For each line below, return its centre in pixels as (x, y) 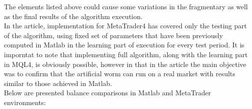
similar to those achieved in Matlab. (58, 83)
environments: (25, 102)
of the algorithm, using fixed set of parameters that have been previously (113, 35)
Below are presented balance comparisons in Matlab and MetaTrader (108, 93)
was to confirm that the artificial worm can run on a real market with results (120, 74)
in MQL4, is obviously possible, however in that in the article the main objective (125, 64)
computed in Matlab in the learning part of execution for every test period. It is (124, 45)
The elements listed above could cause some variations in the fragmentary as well (126, 6)
